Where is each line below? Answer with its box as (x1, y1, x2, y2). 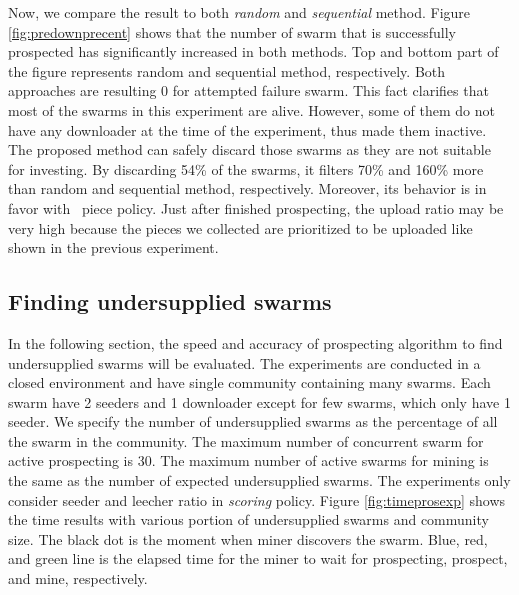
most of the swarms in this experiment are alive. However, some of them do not (8, 99, 495, 120)
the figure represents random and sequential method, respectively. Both (8, 60, 446, 81)
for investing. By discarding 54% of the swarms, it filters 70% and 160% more (8, 158, 484, 179)
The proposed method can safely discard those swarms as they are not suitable (8, 139, 491, 160)
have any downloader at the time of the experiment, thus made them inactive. (8, 119, 487, 140)
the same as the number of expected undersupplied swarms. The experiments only (8, 470, 511, 491)
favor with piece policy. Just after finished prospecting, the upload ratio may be (8, 197, 504, 218)
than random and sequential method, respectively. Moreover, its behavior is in (8, 178, 487, 199)
